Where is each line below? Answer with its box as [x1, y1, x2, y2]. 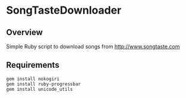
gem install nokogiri [6, 75, 60, 82]
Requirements [6, 60, 59, 70]
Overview [6, 27, 43, 37]
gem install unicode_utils [6, 86, 73, 92]
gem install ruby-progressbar [6, 81, 81, 87]
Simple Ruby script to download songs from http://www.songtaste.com [6, 43, 180, 50]
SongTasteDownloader [6, 4, 122, 17]
